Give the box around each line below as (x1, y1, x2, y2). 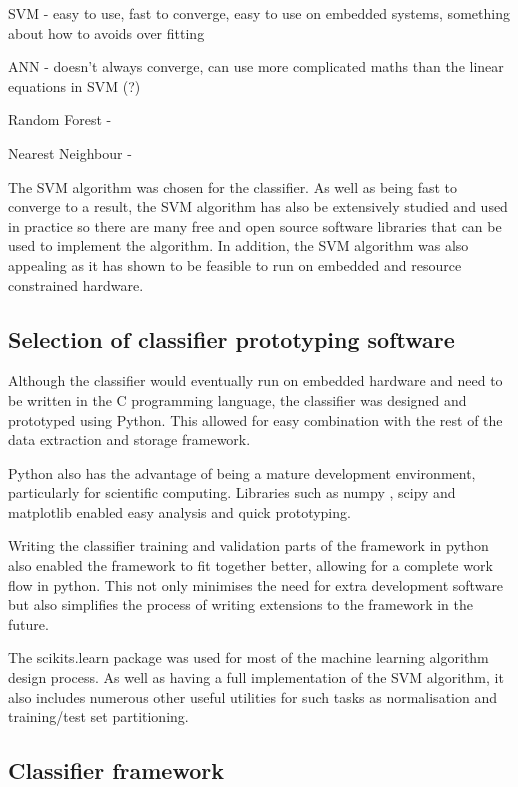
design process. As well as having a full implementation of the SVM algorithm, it (8, 667, 504, 688)
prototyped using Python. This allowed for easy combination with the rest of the (8, 409, 503, 430)
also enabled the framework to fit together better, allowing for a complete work (8, 555, 493, 576)
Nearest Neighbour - (8, 142, 132, 163)
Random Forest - (8, 109, 112, 130)
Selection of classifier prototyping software (8, 323, 455, 354)
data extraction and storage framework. (8, 429, 251, 450)
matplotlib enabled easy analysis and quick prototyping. (8, 501, 351, 522)
